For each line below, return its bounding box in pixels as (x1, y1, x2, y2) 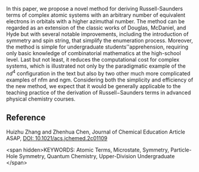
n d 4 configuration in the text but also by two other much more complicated (6, 69, 191, 77)
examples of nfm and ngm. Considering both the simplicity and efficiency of (6, 76, 194, 83)
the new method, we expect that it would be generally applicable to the (6, 82, 181, 89)
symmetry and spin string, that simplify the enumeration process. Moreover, (6, 37, 193, 44)
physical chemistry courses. (6, 95, 76, 102)
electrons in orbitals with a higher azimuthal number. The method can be (6, 18, 185, 25)
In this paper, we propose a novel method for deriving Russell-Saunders (6, 5, 183, 12)
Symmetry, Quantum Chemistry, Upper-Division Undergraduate (19, 153, 175, 160)
